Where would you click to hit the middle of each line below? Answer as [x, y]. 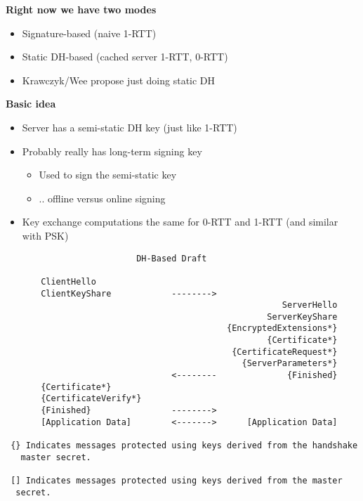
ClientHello [68, 281]
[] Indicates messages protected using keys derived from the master [177, 481]
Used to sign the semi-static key [108, 175]
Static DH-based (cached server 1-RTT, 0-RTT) [125, 57]
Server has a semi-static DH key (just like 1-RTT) [130, 127]
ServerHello [310, 305]
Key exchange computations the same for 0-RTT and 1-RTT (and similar [180, 222]
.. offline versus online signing [102, 198]
